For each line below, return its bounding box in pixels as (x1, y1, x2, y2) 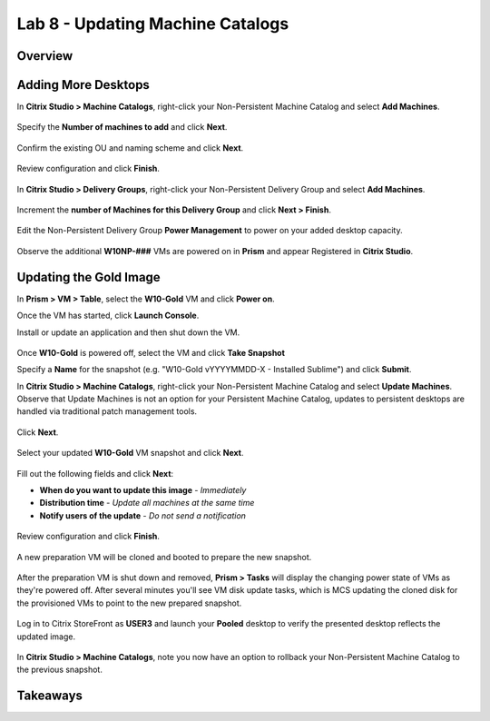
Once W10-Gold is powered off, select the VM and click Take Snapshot (16, 347, 286, 358)
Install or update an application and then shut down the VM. (16, 327, 240, 338)
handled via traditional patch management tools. (16, 406, 198, 417)
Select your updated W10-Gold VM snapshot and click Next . (16, 448, 244, 459)
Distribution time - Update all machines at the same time (39, 498, 255, 509)
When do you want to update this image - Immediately (39, 485, 247, 496)
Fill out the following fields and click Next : (16, 468, 174, 479)
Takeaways (16, 688, 83, 704)
